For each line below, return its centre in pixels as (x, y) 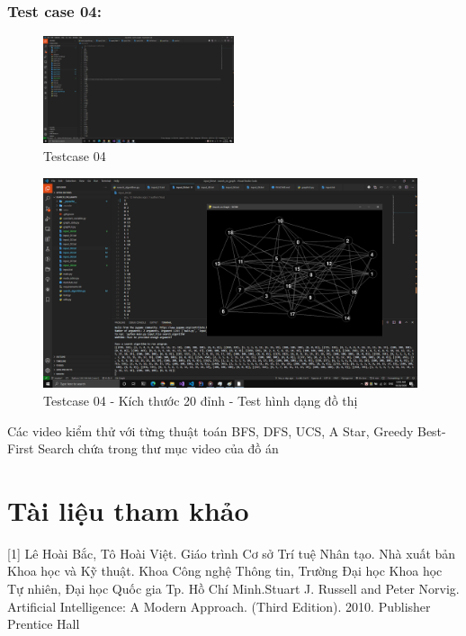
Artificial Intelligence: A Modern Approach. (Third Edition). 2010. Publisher (219, 606)
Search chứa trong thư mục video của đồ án (158, 448)
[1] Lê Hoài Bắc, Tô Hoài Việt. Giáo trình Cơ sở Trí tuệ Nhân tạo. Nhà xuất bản (232, 553)
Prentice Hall (44, 624)
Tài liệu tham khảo (128, 510)
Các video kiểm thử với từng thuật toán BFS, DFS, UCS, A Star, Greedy (211, 430)
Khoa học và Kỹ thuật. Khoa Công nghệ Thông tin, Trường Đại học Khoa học (225, 571)
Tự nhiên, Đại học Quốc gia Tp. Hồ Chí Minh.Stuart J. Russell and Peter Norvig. (233, 589)
